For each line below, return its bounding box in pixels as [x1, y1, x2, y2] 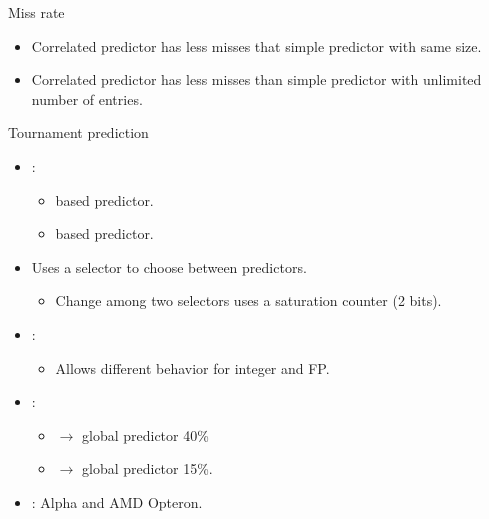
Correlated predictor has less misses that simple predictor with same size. [31, 35, 482, 56]
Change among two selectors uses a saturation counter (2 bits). [55, 290, 442, 311]
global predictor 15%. [81, 458, 213, 479]
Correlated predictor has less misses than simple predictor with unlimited [31, 69, 482, 90]
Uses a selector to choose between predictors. [31, 256, 307, 277]
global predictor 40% [81, 424, 209, 445]
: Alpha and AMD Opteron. [31, 491, 203, 512]
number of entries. [31, 88, 143, 109]
